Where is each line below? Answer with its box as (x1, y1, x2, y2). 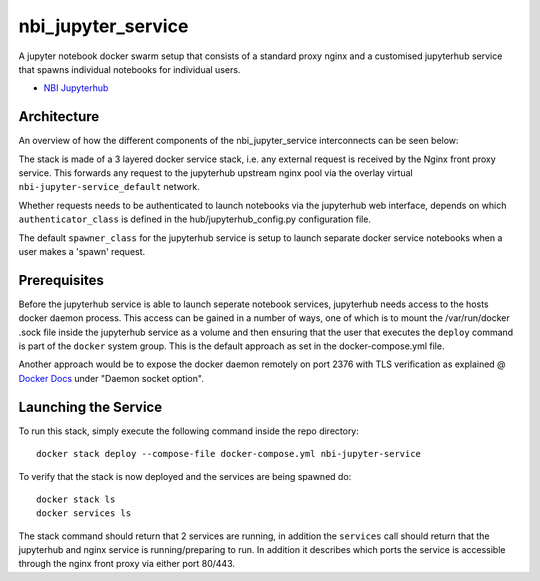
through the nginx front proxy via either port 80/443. (18, 558, 235, 570)
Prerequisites (18, 271, 104, 289)
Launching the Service (18, 398, 163, 415)
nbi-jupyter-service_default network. (18, 181, 200, 193)
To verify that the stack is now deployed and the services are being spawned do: (18, 470, 352, 482)
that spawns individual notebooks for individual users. (18, 63, 241, 75)
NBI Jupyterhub (43, 82, 109, 94)
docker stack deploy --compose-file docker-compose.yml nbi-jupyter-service (36, 448, 422, 460)
